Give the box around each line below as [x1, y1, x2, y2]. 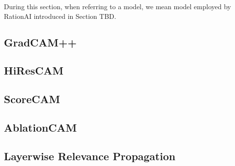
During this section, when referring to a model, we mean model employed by [4, 1, 231, 11]
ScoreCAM [4, 91, 60, 106]
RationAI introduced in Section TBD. [4, 11, 116, 21]
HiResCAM [4, 63, 63, 78]
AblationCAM [4, 120, 77, 135]
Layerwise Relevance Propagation [4, 148, 175, 163]
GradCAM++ [4, 34, 77, 49]
